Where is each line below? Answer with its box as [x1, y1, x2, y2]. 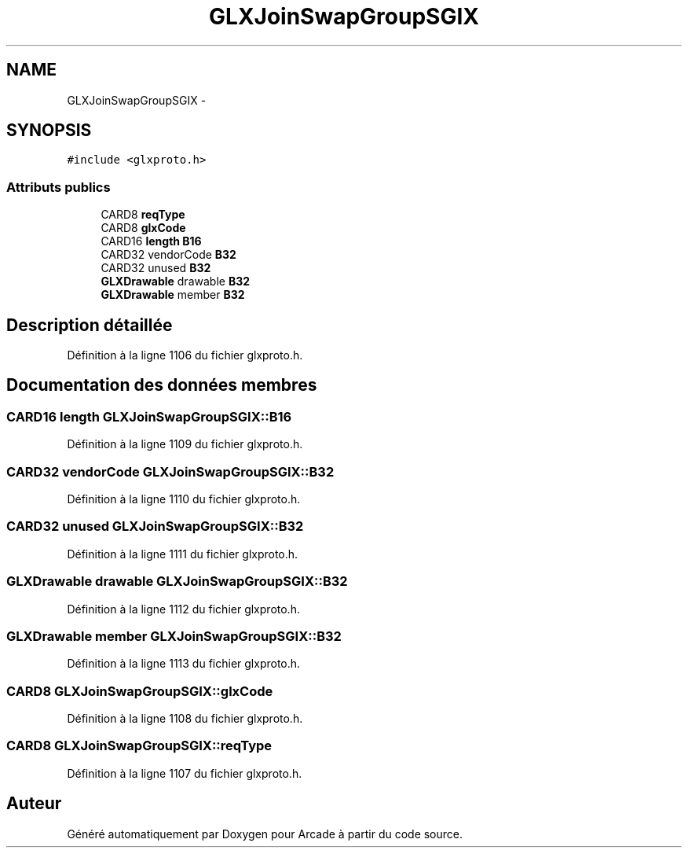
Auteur [6, 793, 62, 814]
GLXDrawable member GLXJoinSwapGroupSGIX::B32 [6, 628, 342, 644]
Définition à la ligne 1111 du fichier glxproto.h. [67, 547, 298, 561]
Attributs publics [6, 179, 111, 195]
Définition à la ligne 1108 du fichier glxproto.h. [67, 712, 303, 725]
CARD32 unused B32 [101, 261, 211, 275]
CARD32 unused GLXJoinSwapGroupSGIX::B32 [6, 518, 304, 535]
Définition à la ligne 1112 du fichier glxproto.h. [67, 602, 300, 616]
